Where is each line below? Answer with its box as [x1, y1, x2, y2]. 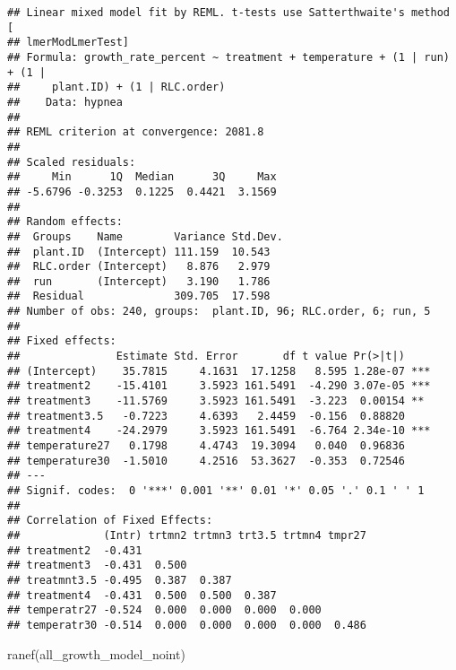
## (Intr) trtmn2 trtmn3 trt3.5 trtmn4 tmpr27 [7, 528, 366, 542]
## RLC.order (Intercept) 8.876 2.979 [7, 260, 271, 274]
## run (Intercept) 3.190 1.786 [7, 274, 271, 288]
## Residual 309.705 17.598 [7, 290, 271, 303]
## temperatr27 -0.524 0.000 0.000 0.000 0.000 [7, 604, 322, 617]
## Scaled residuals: [7, 155, 136, 169]
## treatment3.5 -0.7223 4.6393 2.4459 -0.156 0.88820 [7, 409, 405, 422]
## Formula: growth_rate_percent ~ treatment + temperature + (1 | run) [7, 50, 450, 64]
